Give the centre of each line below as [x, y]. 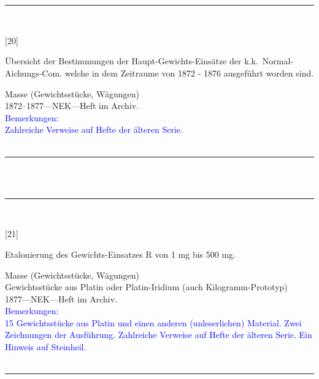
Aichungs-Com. [34, 73]
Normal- [278, 61]
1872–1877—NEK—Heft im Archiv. [72, 106]
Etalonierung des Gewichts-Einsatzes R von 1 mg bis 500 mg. [120, 254]
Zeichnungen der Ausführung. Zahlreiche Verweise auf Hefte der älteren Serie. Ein [159, 335]
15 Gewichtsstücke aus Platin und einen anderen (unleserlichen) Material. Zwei [153, 322]
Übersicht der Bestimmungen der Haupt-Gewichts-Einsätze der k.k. [132, 61]
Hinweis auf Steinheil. [46, 347]
